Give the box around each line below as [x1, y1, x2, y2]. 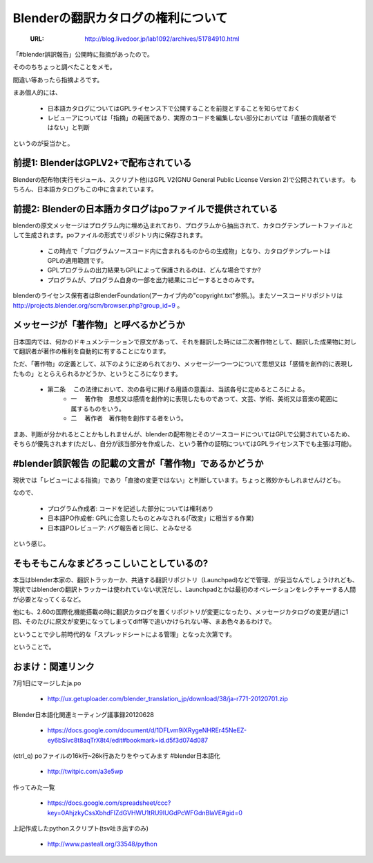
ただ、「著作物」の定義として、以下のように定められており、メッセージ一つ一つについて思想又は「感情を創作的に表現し [12, 360, 354, 368]
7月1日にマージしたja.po [12, 679, 82, 687]
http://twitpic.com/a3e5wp [47, 768, 124, 776]
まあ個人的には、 [12, 89, 61, 97]
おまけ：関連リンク [12, 660, 95, 672]
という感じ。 [12, 539, 50, 548]
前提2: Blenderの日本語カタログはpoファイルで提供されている [12, 203, 278, 214]
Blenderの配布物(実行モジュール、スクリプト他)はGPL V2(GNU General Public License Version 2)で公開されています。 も [12, 175, 356, 183]
